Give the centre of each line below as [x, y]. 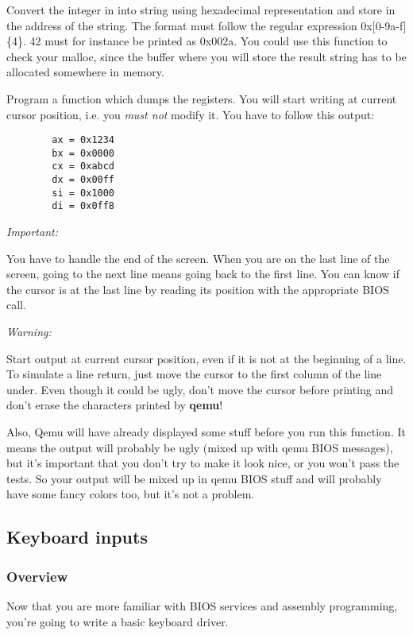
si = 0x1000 [83, 193]
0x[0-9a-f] [384, 25]
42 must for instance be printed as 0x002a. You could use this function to [208, 41]
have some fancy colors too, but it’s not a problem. [131, 494]
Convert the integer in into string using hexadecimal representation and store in [201, 10]
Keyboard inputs [77, 537]
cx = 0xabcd [83, 166]
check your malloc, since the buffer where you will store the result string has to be [206, 56]
